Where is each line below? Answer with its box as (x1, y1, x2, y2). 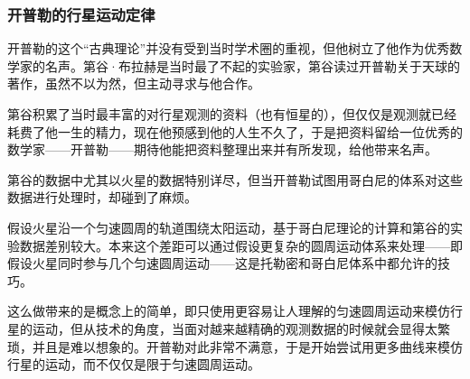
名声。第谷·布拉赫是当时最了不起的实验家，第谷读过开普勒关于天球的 (44, 56, 460, 75)
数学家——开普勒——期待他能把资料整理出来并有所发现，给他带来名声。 (7, 140, 437, 159)
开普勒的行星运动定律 (7, 3, 155, 25)
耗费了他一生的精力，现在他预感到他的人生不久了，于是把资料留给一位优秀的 (7, 122, 463, 141)
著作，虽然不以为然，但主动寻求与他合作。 (7, 74, 260, 93)
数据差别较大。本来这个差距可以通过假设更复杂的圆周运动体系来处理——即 (19, 236, 463, 254)
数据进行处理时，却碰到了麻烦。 (7, 188, 197, 207)
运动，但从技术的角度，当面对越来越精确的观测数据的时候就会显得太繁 (32, 319, 450, 337)
